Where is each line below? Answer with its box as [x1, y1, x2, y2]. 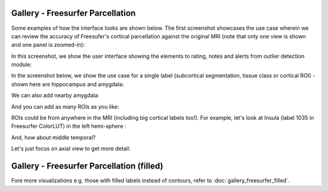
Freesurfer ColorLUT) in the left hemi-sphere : [11, 122, 127, 130]
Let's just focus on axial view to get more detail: [11, 145, 131, 152]
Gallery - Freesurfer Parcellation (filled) [11, 161, 163, 172]
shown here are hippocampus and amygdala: [11, 80, 125, 88]
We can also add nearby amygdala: [11, 92, 100, 99]
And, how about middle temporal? [11, 134, 96, 141]
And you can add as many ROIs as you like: [11, 103, 120, 110]
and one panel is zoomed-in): [11, 41, 85, 49]
